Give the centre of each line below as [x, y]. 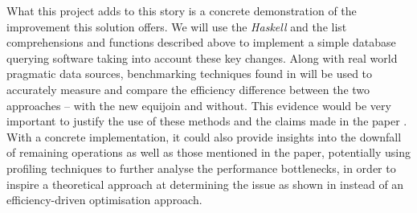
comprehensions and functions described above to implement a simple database [201, 42]
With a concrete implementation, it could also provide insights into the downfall [204, 136]
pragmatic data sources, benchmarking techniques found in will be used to [190, 74]
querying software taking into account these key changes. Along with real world [202, 57]
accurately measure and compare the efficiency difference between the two [188, 89]
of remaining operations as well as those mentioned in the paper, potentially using [208, 152]
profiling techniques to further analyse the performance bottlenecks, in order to [201, 168]
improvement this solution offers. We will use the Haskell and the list [177, 26]
